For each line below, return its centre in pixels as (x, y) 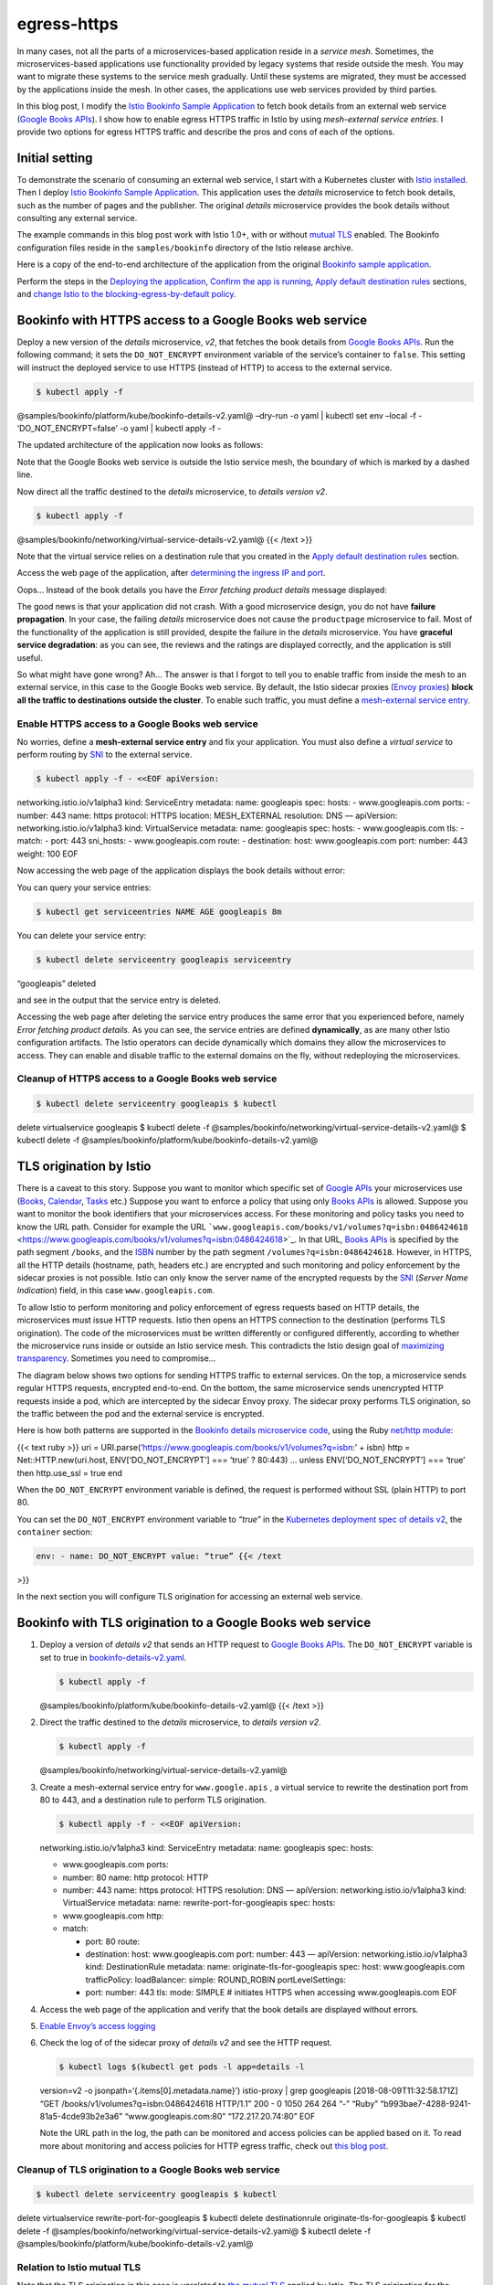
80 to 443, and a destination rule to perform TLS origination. (153, 1800)
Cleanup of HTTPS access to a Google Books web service (147, 1079)
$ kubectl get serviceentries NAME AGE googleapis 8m (159, 911)
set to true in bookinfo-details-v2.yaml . (113, 1657)
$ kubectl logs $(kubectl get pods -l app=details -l (182, 2067)
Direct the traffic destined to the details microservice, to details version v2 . (180, 1722)
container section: (55, 1532)
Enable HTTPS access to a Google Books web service (138, 724)
